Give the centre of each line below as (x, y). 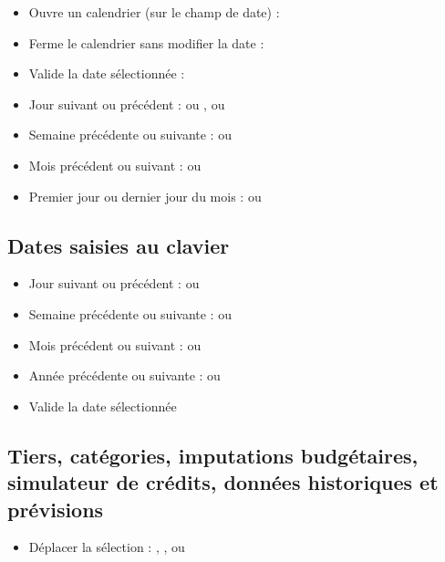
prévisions (56, 509)
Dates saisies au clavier (119, 245)
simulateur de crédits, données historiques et (223, 482)
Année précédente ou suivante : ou (124, 375)
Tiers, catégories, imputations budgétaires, (213, 455)
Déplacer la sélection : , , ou (107, 547)
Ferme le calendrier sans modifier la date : (146, 42)
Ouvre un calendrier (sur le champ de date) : (154, 12)
